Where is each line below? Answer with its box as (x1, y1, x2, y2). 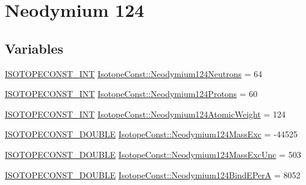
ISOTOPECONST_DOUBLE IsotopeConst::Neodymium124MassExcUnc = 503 (5, 148, 301, 160)
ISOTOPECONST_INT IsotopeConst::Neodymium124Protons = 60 (5, 87, 258, 100)
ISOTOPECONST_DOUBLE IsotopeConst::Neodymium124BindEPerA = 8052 (5, 168, 301, 181)
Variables (5, 39, 64, 57)
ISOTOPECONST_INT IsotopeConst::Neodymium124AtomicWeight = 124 (5, 107, 286, 120)
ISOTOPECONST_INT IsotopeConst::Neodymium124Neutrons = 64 (5, 67, 263, 80)
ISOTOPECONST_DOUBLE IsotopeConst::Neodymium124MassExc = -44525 (5, 128, 298, 140)
